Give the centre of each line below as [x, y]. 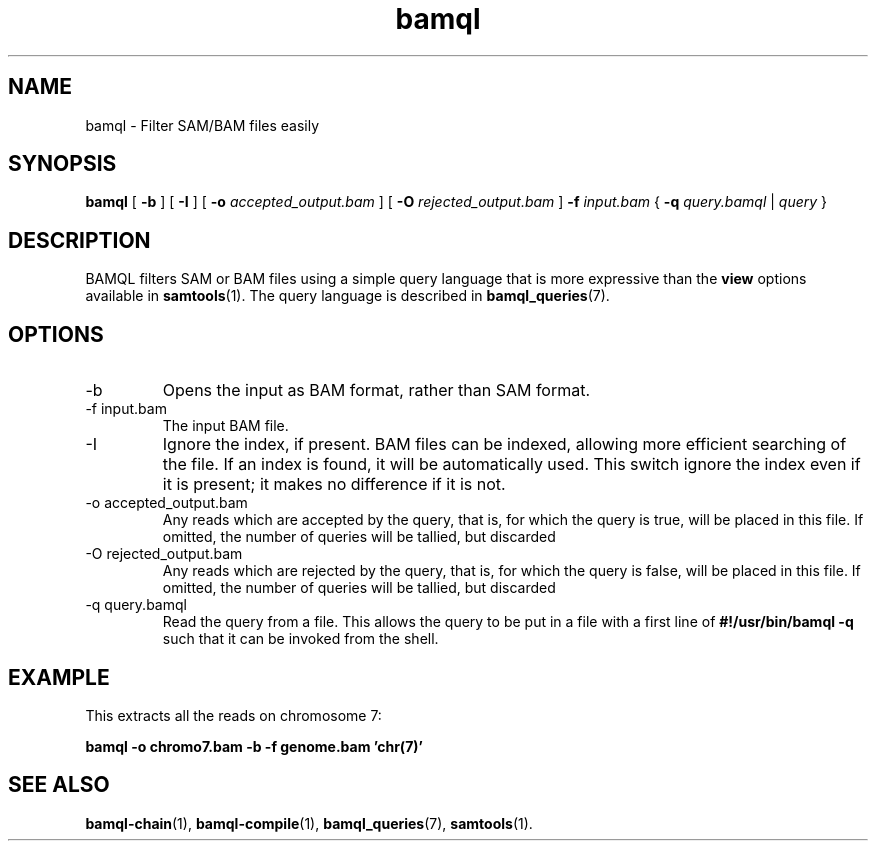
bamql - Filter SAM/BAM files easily [202, 125]
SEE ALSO [59, 785]
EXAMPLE [59, 677]
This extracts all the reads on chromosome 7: [233, 715]
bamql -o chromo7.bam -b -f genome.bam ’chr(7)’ [254, 746]
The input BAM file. [225, 426]
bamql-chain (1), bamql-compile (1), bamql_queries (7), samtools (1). [309, 823]
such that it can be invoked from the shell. [300, 639]
